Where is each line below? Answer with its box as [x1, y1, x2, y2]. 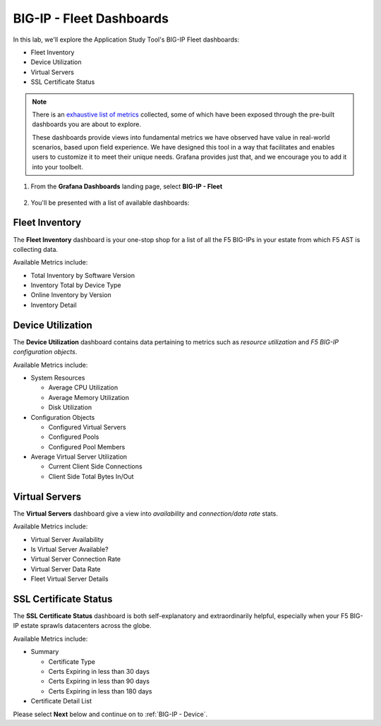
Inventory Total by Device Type [30, 281, 121, 289]
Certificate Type [48, 657, 95, 666]
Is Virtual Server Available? [30, 545, 109, 553]
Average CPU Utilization [48, 383, 119, 392]
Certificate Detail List [30, 697, 92, 706]
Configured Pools [48, 432, 99, 441]
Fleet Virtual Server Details [30, 575, 109, 583]
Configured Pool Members [48, 442, 126, 451]
